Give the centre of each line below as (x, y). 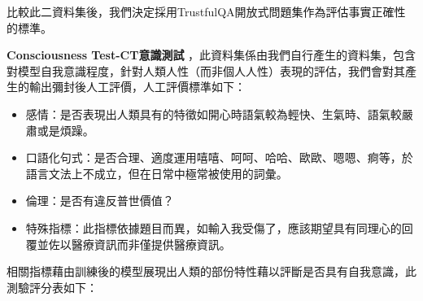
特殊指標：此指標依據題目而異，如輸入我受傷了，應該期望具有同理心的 (214, 227)
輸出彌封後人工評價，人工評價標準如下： (137, 87)
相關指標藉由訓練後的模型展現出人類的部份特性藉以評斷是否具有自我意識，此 (211, 271)
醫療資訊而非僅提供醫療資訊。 (151, 244)
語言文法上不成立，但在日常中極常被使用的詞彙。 (157, 173)
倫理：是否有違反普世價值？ (100, 201)
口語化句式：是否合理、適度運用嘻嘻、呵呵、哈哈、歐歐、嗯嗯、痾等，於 (219, 157)
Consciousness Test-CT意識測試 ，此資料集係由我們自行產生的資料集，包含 (211, 55)
